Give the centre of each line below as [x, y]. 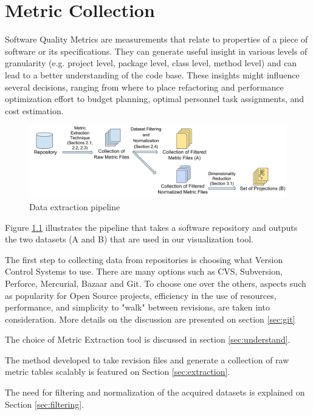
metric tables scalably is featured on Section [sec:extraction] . [118, 372]
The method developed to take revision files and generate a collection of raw [147, 359]
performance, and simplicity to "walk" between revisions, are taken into [137, 307]
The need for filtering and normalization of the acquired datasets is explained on [155, 392]
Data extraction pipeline [75, 206]
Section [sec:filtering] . [45, 404]
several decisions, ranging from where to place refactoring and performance [144, 87]
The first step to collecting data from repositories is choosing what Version [144, 259]
